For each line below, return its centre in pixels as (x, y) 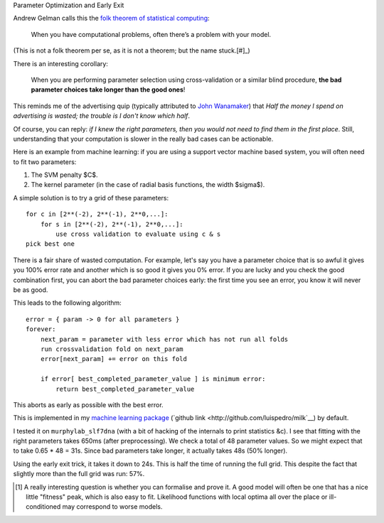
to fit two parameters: (45, 162)
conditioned (43, 507)
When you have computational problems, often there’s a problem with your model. (151, 34)
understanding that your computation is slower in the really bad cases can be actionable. (143, 139)
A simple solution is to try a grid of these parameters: (91, 198)
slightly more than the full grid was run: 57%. (79, 474)
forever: (41, 329)
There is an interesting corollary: (60, 63)
